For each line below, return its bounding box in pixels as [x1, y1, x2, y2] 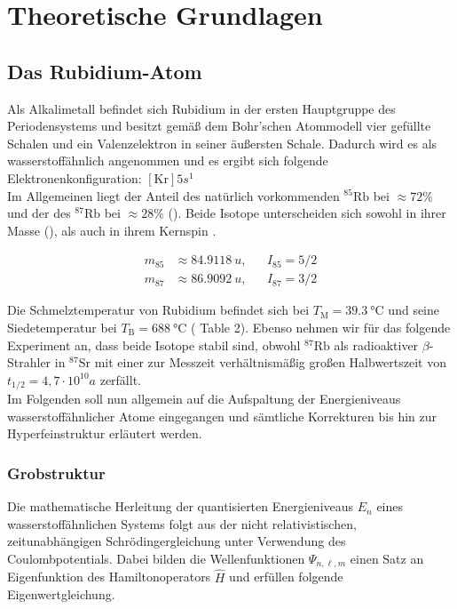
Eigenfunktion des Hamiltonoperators [7, 567, 211, 586]
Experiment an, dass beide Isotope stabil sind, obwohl [7, 335, 301, 354]
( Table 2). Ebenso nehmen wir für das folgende [191, 317, 451, 336]
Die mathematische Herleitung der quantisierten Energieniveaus [7, 497, 354, 516]
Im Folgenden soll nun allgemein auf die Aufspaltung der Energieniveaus [7, 389, 401, 408]
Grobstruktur [7, 461, 106, 484]
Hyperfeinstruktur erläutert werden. [7, 424, 202, 443]
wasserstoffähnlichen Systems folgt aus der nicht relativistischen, [7, 514, 357, 533]
